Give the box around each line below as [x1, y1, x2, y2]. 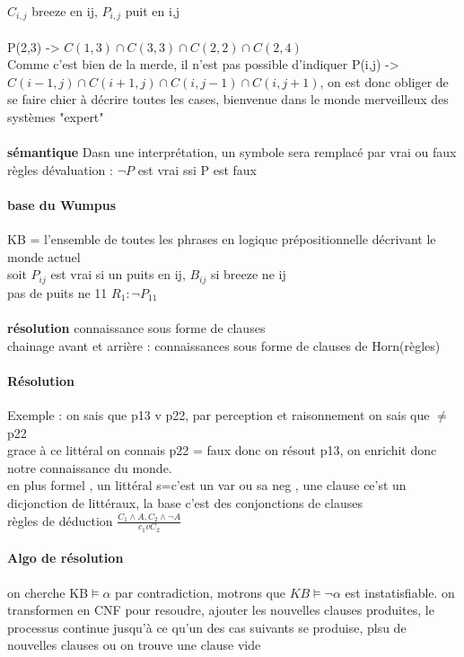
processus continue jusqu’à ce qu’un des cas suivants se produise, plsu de [7, 618, 407, 636]
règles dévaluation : [7, 160, 113, 179]
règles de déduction [7, 511, 113, 530]
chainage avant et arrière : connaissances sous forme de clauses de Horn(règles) [7, 336, 441, 355]
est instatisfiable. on [345, 583, 455, 601]
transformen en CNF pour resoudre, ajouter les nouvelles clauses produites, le [7, 600, 434, 619]
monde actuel [7, 247, 81, 266]
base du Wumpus [7, 195, 117, 214]
